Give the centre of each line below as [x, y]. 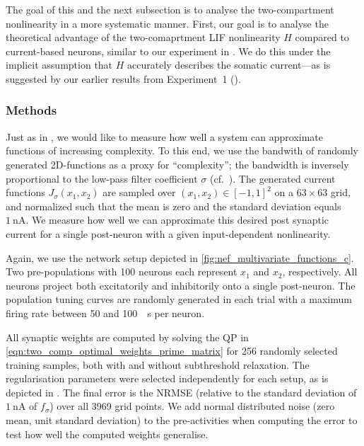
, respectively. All [320, 271]
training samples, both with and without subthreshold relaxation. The [158, 364]
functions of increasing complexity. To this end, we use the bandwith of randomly [182, 150]
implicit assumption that [59, 65]
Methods [31, 110]
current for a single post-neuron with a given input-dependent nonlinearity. [168, 233]
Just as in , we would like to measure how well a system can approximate [164, 136]
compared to [322, 37]
